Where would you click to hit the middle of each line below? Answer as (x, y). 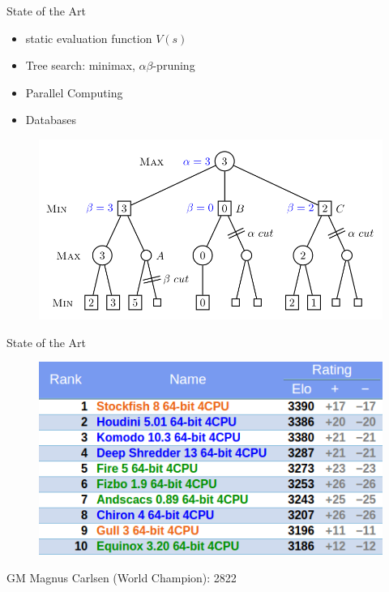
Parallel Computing (74, 92)
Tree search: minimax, (80, 65)
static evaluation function (89, 38)
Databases (51, 120)
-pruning (174, 65)
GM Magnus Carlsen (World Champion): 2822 (122, 577)
